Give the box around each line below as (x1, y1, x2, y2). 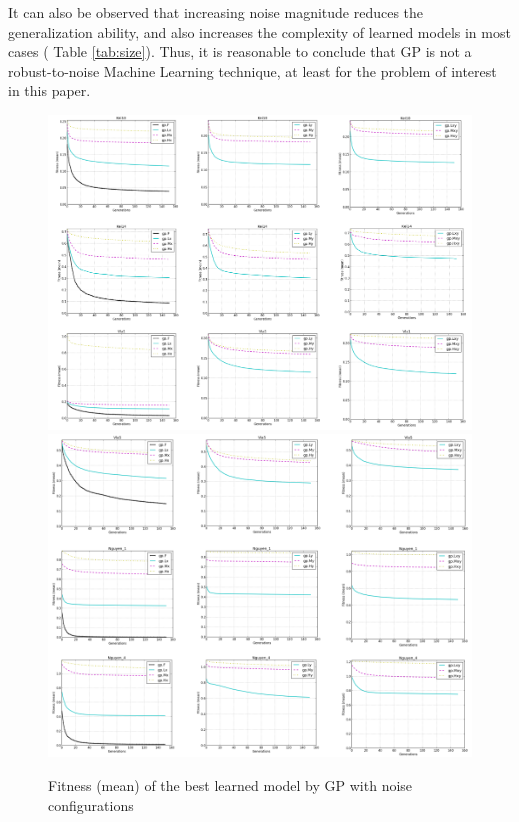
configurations (48, 794, 134, 815)
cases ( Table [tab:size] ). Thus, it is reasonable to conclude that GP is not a (8, 41, 472, 62)
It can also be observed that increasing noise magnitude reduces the (8, 2, 424, 22)
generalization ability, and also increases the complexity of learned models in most (8, 21, 511, 42)
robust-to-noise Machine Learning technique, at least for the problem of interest (8, 60, 497, 81)
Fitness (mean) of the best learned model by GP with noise (48, 774, 413, 795)
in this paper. (8, 80, 91, 101)
